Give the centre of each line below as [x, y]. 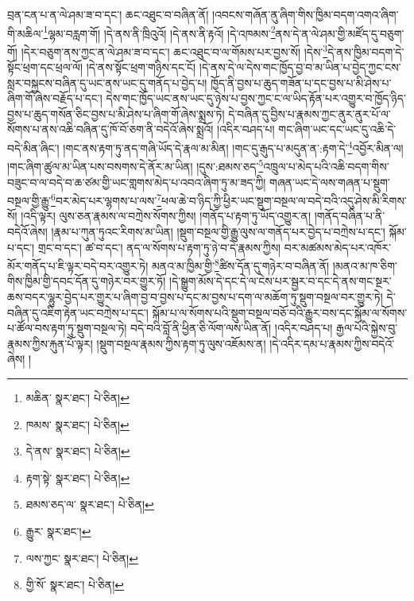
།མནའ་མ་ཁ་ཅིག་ [365, 265]
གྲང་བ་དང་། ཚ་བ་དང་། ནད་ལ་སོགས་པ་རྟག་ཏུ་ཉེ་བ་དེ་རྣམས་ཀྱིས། [159, 247]
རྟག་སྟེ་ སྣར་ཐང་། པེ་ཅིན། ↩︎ [78, 477]
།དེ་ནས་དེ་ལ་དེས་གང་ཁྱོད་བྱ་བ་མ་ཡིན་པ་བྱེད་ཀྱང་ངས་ [300, 67]
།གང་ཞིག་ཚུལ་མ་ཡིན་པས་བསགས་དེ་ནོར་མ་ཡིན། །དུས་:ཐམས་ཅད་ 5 [135, 165]
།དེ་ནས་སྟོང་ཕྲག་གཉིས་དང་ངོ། [141, 67]
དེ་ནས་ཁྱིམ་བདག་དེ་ [366, 51]
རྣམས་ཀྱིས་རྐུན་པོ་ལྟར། [50, 343]
